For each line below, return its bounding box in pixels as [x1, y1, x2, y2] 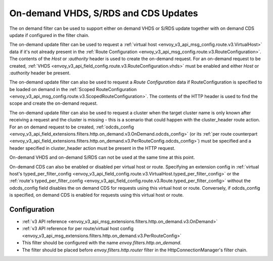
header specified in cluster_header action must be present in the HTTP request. [9, 145, 175, 151]
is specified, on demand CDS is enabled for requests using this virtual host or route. [9, 192, 184, 198]
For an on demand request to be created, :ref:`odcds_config [9, 124, 134, 130]
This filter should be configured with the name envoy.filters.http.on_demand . [22, 240, 181, 246]
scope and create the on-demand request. [9, 100, 98, 106]
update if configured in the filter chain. [9, 32, 89, 38]
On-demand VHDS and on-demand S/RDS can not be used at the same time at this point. [9, 154, 195, 160]
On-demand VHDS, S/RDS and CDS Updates [9, 8, 198, 19]
